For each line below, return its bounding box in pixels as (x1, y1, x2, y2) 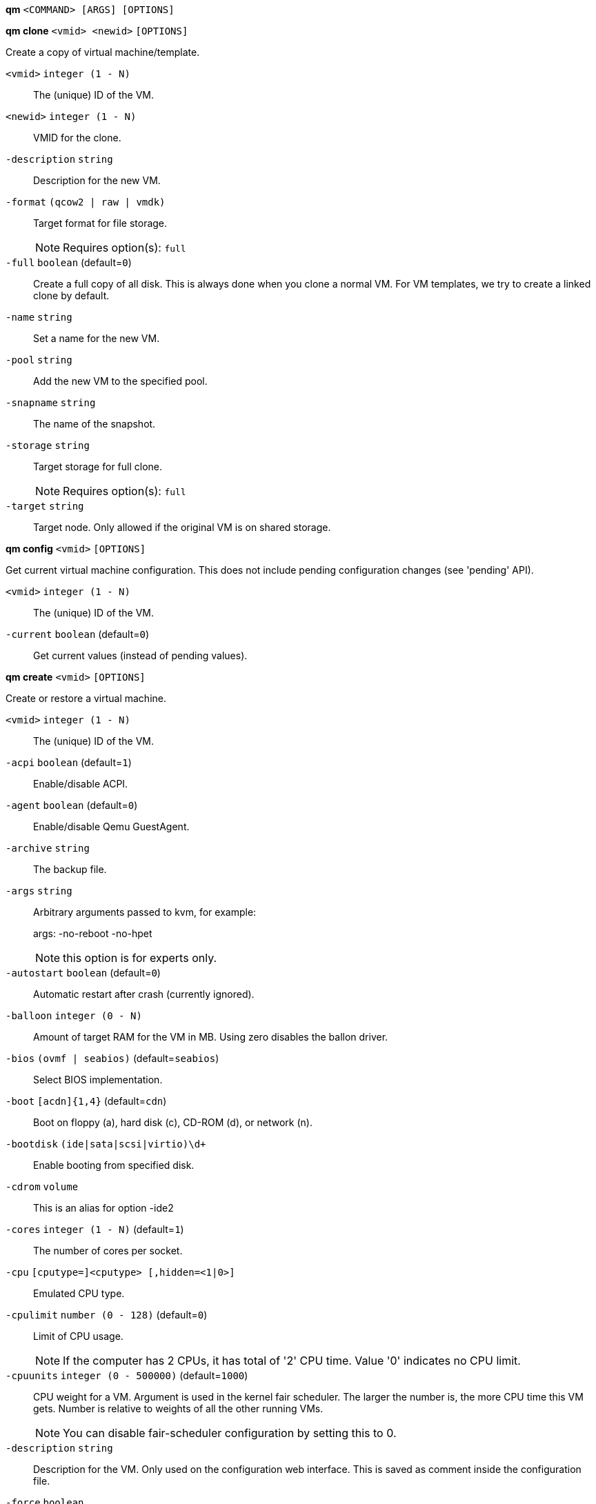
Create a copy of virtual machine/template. (6, 46, 200, 58)
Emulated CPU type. (33, 1287, 125, 1299)
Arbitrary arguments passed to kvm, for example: (33, 906, 257, 918)
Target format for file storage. (33, 217, 168, 229)
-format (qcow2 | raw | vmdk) (6, 197, 166, 208)
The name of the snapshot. (33, 418, 156, 430)
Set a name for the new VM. (33, 332, 160, 344)
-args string (6, 885, 72, 896)
